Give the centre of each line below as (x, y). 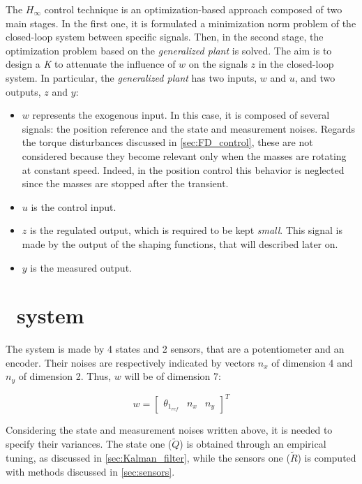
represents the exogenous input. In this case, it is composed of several (181, 115)
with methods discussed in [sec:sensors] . (90, 471)
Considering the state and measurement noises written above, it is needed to (169, 430)
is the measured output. (81, 267)
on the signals (218, 64)
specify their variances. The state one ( (89, 444)
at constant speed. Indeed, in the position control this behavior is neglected (183, 169)
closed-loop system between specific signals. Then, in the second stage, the (165, 37)
